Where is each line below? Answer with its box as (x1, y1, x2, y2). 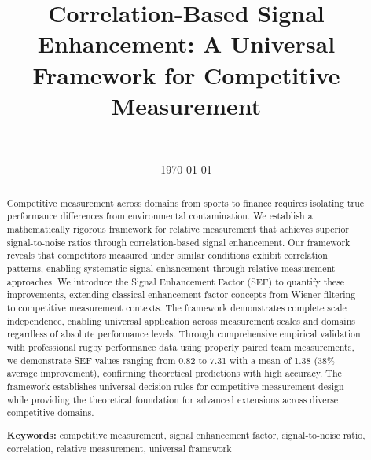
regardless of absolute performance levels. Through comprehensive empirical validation (6, 327, 361, 340)
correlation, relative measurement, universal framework (6, 442, 232, 455)
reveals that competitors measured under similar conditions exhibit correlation (6, 248, 328, 262)
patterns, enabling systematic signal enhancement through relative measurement (6, 261, 336, 274)
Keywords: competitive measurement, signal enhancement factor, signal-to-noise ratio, (6, 428, 365, 442)
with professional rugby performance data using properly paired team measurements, (6, 340, 354, 353)
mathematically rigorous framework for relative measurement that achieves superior (6, 222, 350, 235)
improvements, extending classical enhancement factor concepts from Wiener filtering (6, 288, 356, 301)
